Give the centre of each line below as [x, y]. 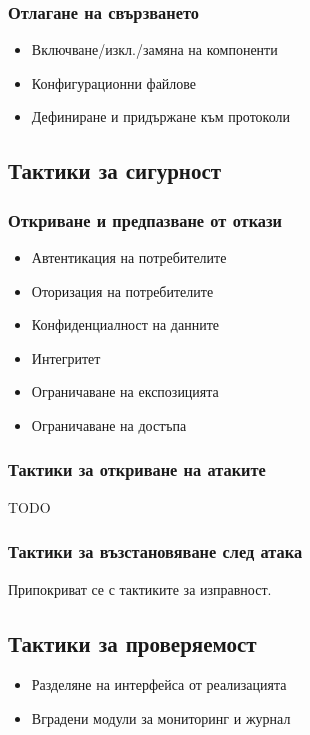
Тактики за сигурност [115, 170]
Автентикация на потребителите [129, 257]
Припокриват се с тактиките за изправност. [140, 588]
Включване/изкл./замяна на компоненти [154, 49]
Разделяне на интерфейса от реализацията [159, 684]
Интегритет [66, 357]
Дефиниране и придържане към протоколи [160, 116]
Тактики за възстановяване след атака [155, 551]
